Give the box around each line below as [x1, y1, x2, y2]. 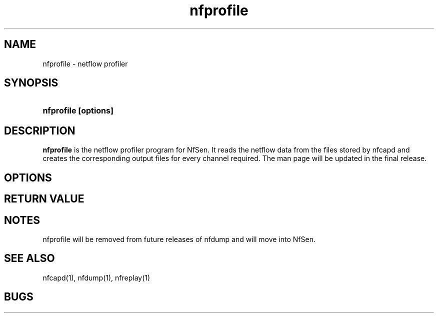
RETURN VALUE [4, 192, 84, 205]
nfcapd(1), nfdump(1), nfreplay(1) [42, 273, 150, 282]
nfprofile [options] [42, 105, 114, 116]
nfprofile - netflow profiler [42, 59, 128, 68]
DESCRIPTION [4, 124, 75, 137]
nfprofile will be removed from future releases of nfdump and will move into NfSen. [42, 234, 315, 243]
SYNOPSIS [4, 76, 58, 89]
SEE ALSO [4, 252, 55, 265]
